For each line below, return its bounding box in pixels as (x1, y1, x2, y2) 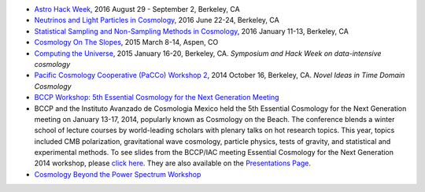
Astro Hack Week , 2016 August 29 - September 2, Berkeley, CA (34, 5, 240, 13)
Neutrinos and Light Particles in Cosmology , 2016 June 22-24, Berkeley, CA (34, 16, 279, 25)
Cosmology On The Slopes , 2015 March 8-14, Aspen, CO (34, 38, 219, 47)
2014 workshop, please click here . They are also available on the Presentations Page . (34, 158, 311, 168)
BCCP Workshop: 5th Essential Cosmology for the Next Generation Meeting (34, 93, 279, 102)
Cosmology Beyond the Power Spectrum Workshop (34, 169, 201, 179)
